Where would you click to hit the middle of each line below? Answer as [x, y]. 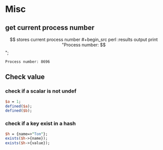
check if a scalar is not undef [41, 91]
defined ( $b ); [19, 111]
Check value [25, 77]
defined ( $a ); [19, 106]
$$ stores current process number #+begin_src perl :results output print [84, 39]
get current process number [50, 28]
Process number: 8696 [28, 62]
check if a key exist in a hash [41, 124]
